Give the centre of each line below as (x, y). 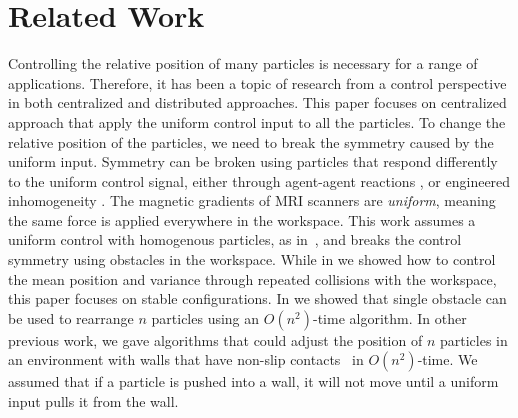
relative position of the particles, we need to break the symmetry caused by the (251, 141)
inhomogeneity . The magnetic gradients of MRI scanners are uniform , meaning (252, 200)
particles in (473, 339)
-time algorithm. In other (389, 317)
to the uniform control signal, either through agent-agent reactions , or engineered (259, 180)
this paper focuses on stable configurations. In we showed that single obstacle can (257, 298)
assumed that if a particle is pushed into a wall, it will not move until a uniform (253, 381)
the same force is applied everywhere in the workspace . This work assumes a (242, 219)
